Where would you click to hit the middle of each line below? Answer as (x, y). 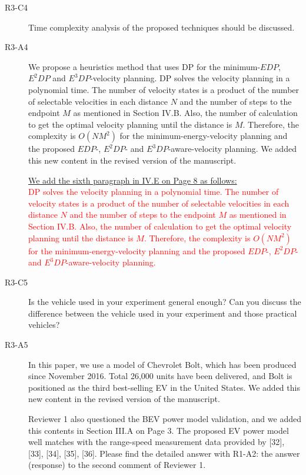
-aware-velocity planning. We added (232, 149)
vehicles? (44, 325)
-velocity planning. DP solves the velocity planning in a (190, 78)
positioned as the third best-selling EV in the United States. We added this (164, 387)
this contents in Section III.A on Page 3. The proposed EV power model (159, 430)
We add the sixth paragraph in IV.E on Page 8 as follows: (133, 180)
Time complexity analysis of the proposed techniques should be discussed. (162, 27)
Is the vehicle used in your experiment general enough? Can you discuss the (165, 302)
